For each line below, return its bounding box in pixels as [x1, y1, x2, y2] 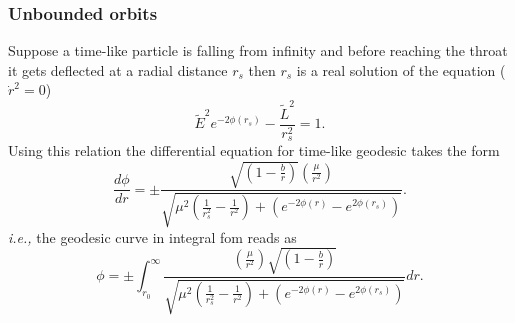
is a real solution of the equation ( [296, 59, 506, 80]
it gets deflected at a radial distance [8, 59, 228, 80]
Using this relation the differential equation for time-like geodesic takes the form [8, 140, 500, 161]
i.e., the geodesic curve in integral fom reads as [8, 226, 297, 247]
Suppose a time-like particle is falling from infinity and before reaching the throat [8, 40, 508, 61]
